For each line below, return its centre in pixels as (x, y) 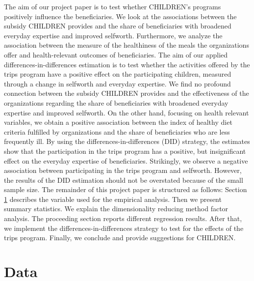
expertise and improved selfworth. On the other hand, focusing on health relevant (127, 112)
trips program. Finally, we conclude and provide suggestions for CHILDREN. (120, 238)
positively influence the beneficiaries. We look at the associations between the (120, 16)
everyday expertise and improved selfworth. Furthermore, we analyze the (113, 35)
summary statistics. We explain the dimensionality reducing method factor (116, 209)
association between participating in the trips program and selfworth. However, (123, 170)
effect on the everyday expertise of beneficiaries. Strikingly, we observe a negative (126, 160)
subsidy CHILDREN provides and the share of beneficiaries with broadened (118, 26)
